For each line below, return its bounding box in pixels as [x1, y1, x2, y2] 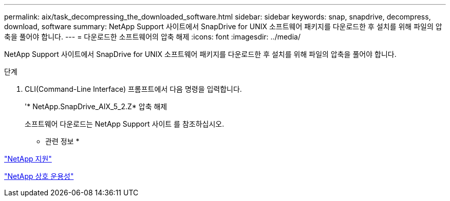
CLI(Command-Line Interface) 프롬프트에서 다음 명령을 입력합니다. [25, 85, 242, 93]
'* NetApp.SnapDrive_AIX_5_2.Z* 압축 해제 [25, 102, 167, 111]
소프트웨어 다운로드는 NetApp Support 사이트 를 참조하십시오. [25, 119, 224, 128]
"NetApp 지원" [4, 154, 52, 163]
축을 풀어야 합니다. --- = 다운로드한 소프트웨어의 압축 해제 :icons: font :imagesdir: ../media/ [4, 32, 301, 41]
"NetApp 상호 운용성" [4, 172, 74, 180]
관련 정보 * [45, 137, 80, 146]
